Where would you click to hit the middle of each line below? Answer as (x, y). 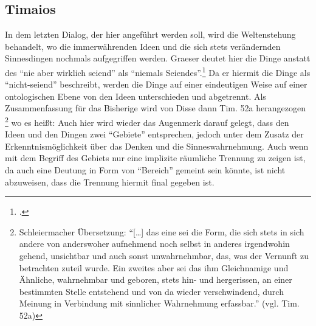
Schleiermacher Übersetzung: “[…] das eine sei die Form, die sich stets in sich (162, 231)
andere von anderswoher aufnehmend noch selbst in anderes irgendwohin (154, 244)
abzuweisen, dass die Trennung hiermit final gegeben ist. (110, 182)
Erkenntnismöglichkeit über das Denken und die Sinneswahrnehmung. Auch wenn (157, 146)
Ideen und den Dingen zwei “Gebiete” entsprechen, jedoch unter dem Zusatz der (154, 134)
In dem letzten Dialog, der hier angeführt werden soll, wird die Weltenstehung (150, 34)
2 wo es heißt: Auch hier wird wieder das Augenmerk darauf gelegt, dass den (147, 121)
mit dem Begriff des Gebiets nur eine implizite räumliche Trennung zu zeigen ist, (155, 158)
